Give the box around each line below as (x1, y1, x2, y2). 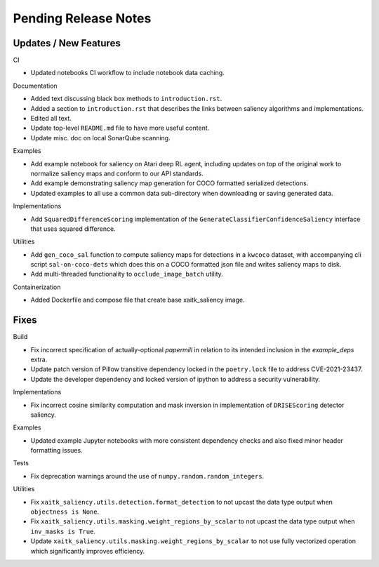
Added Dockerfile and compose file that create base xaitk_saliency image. (30, 295, 245, 305)
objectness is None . (30, 507, 100, 516)
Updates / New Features (13, 37, 121, 49)
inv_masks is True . (30, 527, 96, 535)
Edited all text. (30, 114, 72, 123)
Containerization (13, 283, 61, 291)
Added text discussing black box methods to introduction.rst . (30, 95, 222, 103)
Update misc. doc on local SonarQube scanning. (30, 133, 171, 142)
